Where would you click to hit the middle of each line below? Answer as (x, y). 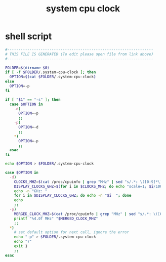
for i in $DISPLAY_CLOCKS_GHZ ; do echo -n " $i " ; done (73, 196)
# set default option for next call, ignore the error (72, 232)
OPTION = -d (28, 127)
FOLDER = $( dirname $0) (27, 68)
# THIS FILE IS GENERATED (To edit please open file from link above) (79, 54)
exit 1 (21, 246)
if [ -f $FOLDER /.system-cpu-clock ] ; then (51, 72)
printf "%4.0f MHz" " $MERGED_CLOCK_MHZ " (56, 218)
